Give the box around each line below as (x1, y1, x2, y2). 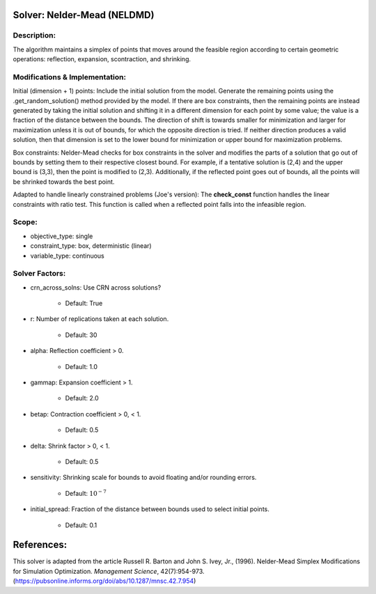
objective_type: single (30, 232, 93, 240)
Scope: (13, 217, 38, 227)
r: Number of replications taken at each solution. (30, 315, 169, 323)
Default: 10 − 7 (65, 488, 107, 497)
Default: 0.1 (65, 521, 97, 529)
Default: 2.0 (65, 394, 99, 402)
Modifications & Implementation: (13, 72, 127, 81)
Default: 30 (65, 331, 97, 339)
